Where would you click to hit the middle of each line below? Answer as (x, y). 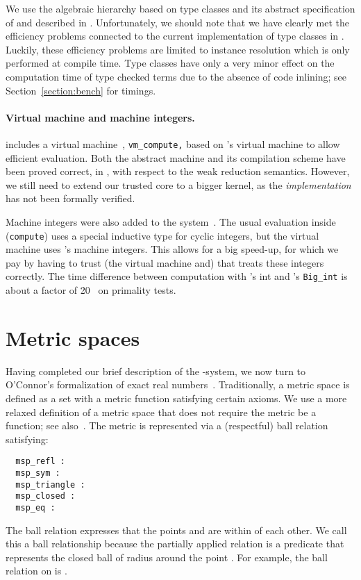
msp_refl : (40, 462)
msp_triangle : (50, 484)
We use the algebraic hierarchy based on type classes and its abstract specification (180, 8)
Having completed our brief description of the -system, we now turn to (156, 371)
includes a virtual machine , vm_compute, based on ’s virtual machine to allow (173, 143)
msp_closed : (45, 496)
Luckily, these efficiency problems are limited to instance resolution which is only (178, 49)
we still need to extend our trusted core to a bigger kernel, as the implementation (178, 184)
